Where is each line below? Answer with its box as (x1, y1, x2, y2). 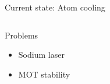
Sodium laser (18, 48, 65, 61)
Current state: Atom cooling (5, 1, 105, 13)
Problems (5, 29, 38, 41)
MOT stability (18, 68, 70, 80)
